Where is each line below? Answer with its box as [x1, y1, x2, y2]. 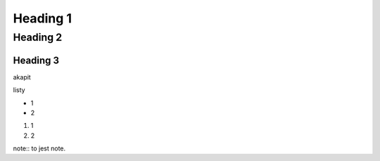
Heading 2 [13, 31, 63, 44]
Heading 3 [13, 54, 60, 66]
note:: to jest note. [13, 144, 66, 153]
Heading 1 [13, 11, 72, 26]
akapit [13, 72, 31, 81]
